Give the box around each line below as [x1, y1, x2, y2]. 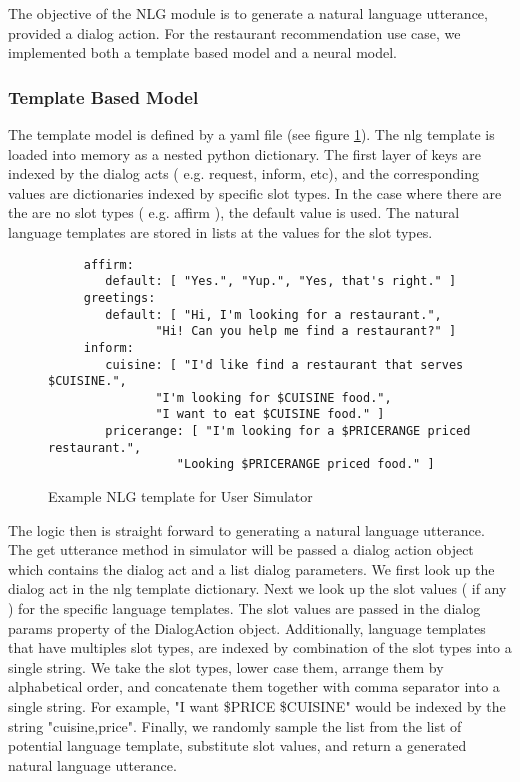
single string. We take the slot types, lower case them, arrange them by [8, 656, 444, 677]
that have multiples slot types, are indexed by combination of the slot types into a [8, 637, 512, 658]
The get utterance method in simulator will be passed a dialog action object [8, 539, 474, 560]
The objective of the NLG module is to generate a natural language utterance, [8, 3, 488, 23]
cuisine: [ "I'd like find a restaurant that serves [105, 357, 464, 372]
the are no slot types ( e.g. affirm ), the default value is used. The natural [8, 202, 460, 223]
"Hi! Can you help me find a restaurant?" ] [155, 324, 457, 339]
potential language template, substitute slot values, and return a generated [8, 735, 467, 756]
